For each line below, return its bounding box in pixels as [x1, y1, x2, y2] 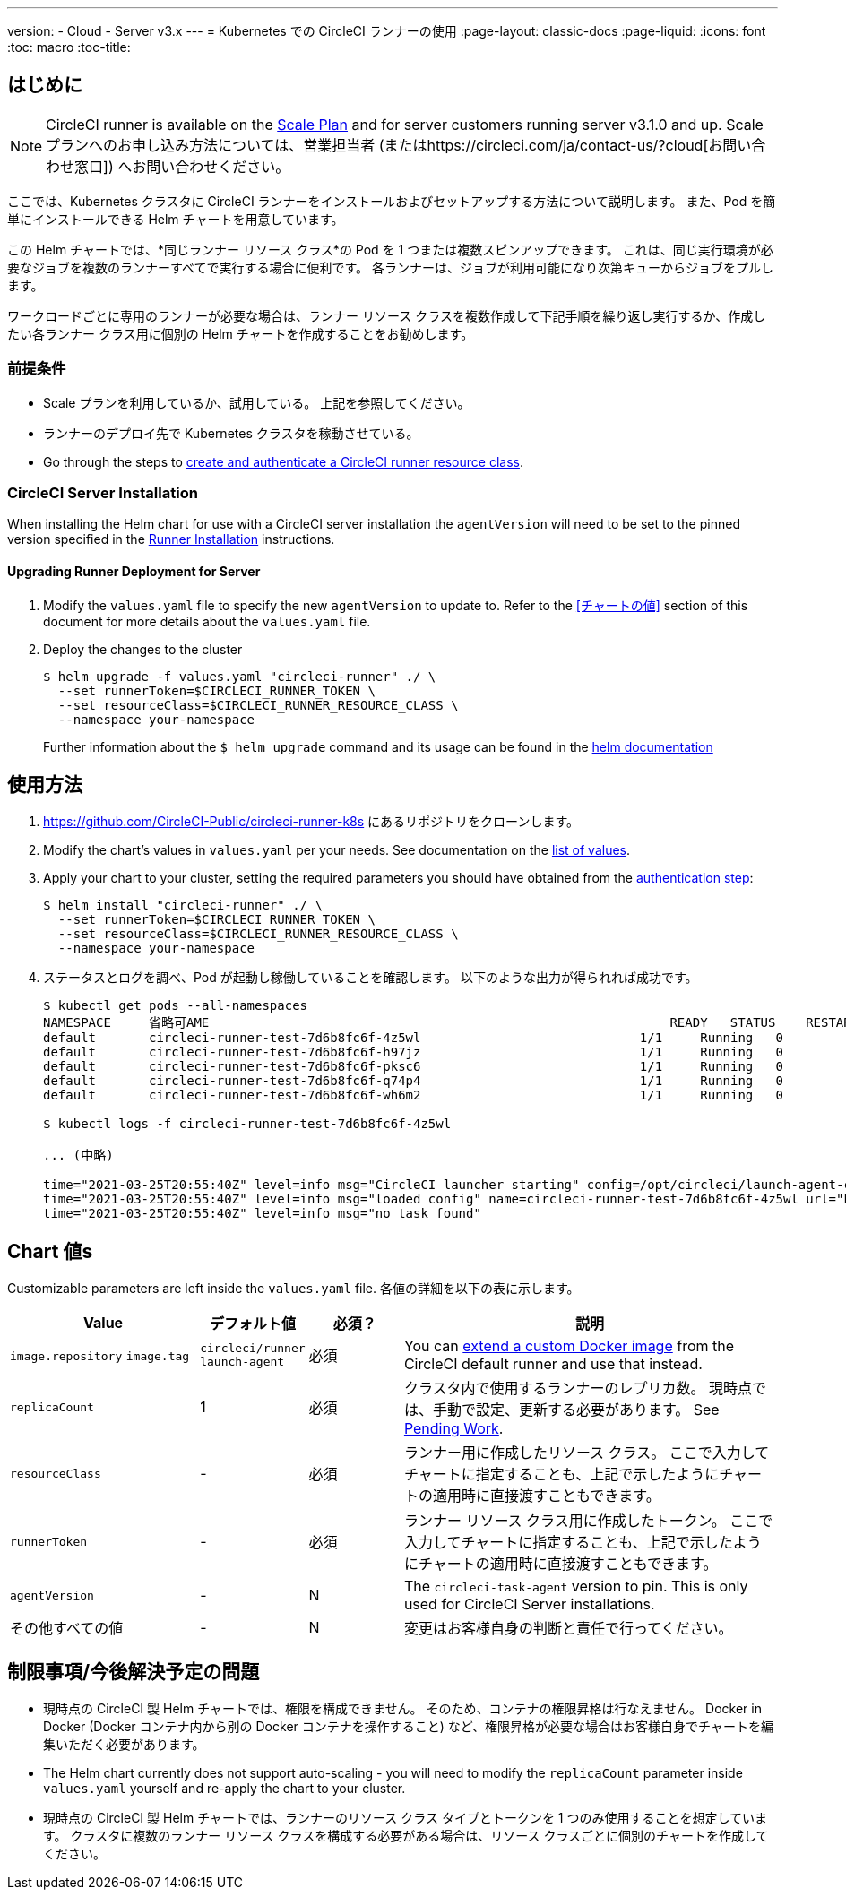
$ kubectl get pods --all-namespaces [43, 998, 308, 1013]
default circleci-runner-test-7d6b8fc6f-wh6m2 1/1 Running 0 [43, 1088, 784, 1103]
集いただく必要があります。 [43, 1737, 205, 1753]
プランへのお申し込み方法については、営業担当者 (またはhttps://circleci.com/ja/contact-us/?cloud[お [46, 135, 723, 154]
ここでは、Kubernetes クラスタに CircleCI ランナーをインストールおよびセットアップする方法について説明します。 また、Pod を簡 [7, 193, 776, 209]
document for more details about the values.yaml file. [43, 613, 371, 629]
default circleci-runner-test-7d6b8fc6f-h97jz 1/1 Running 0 [43, 1045, 784, 1060]
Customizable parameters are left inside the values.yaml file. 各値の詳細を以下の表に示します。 [7, 1280, 580, 1297]
